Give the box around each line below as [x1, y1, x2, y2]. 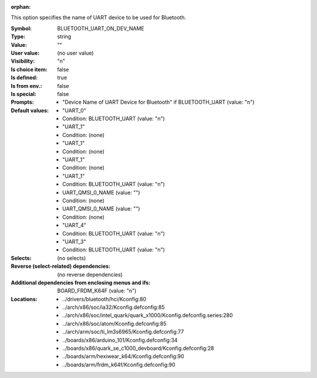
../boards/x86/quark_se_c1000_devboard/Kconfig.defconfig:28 [62, 345, 214, 352]
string [57, 33, 72, 40]
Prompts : [11, 98, 35, 105]
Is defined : [11, 74, 38, 81]
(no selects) [57, 254, 86, 261]
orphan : [11, 4, 31, 10]
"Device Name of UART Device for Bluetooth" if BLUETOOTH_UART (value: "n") [62, 98, 255, 105]
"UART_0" [62, 107, 86, 114]
